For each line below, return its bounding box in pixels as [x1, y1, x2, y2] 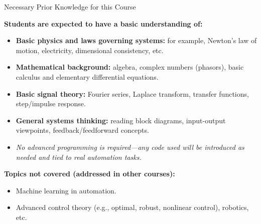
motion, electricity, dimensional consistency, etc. [16, 45, 164, 55]
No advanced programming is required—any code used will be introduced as [16, 141, 244, 152]
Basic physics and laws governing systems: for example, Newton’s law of [16, 35, 257, 46]
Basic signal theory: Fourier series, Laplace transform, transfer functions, [16, 88, 249, 99]
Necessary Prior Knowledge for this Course [4, 2, 136, 12]
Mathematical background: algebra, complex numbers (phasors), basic [16, 62, 244, 72]
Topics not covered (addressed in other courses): [4, 168, 175, 179]
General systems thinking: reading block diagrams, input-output [16, 115, 226, 125]
